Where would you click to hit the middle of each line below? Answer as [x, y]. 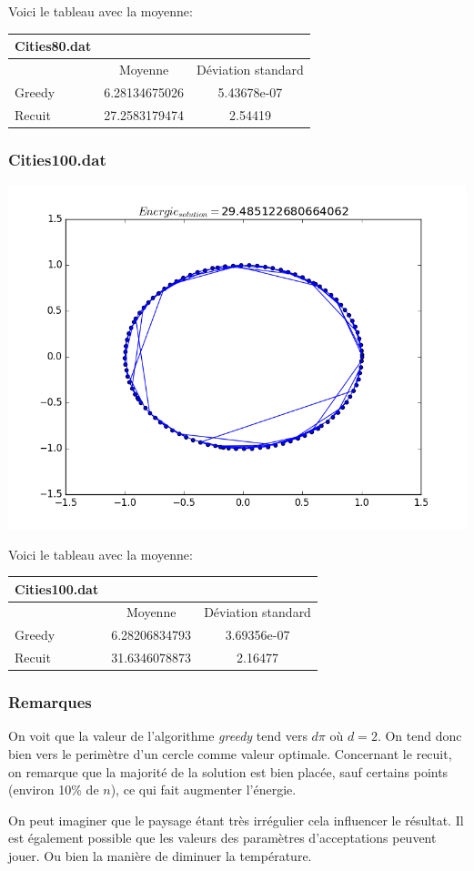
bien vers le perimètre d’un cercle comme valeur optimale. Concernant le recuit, [230, 754]
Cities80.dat [53, 46]
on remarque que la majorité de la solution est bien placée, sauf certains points [228, 771]
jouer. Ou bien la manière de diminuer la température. [160, 856]
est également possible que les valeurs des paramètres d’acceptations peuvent [222, 838]
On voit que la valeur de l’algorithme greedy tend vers [158, 736]
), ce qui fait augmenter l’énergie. [203, 790]
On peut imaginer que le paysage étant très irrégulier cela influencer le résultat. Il [236, 820]
